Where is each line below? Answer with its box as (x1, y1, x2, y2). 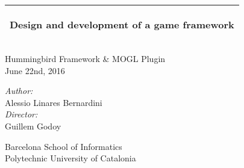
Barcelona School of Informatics (5, 140, 122, 152)
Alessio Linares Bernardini (5, 96, 102, 108)
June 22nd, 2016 (5, 64, 65, 76)
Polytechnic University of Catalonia (5, 152, 136, 164)
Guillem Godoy (5, 119, 61, 132)
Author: (5, 84, 33, 97)
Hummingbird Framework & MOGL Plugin (5, 52, 166, 64)
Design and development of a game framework (10, 17, 234, 31)
